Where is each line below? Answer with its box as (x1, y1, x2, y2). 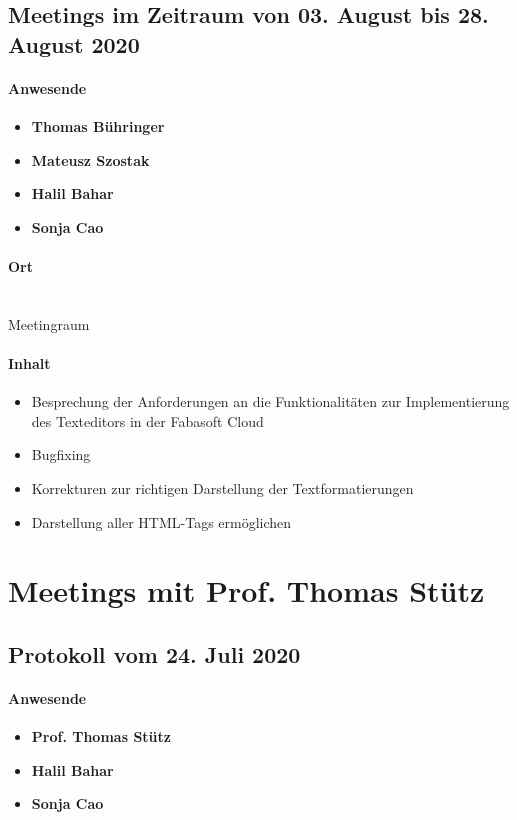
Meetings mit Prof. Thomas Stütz (8, 570, 485, 611)
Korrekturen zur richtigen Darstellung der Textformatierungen (31, 477, 414, 498)
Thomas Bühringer (31, 115, 165, 136)
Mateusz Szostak (31, 149, 150, 170)
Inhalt (8, 352, 51, 373)
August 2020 (8, 28, 140, 59)
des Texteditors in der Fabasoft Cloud (31, 410, 264, 431)
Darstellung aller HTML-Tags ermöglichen (31, 511, 292, 532)
